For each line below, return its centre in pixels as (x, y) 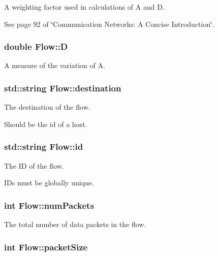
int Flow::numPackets (49, 205)
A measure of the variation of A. (55, 65)
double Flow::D (36, 46)
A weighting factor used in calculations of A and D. (84, 7)
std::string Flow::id (44, 147)
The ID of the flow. (34, 165)
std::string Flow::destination (63, 88)
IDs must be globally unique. (49, 183)
